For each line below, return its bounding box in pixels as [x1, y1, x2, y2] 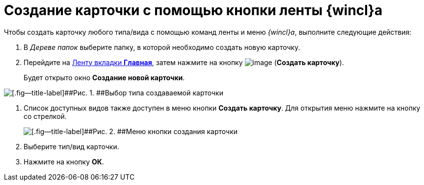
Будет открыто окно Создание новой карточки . [24, 73, 185, 82]
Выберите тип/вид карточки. [24, 142, 119, 151]
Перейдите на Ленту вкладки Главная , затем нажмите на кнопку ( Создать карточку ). [24, 58, 344, 67]
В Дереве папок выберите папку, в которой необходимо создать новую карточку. [24, 43, 300, 51]
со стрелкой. [24, 112, 67, 120]
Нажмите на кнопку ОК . [24, 157, 104, 166]
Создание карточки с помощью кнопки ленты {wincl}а [4, 2, 383, 19]
